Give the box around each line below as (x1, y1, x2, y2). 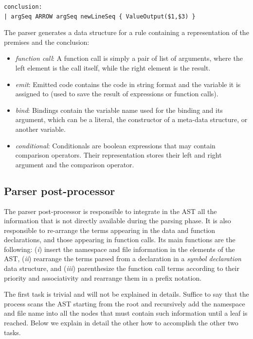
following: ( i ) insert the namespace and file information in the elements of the (4, 244, 235, 254)
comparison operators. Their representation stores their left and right (15, 150, 222, 160)
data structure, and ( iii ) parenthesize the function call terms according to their (4, 263, 239, 273)
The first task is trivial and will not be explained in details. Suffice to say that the (4, 289, 249, 299)
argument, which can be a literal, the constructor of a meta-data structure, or (15, 114, 248, 125)
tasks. (4, 327, 21, 337)
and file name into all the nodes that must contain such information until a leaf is (4, 308, 248, 318)
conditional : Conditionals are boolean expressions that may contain (15, 140, 216, 150)
